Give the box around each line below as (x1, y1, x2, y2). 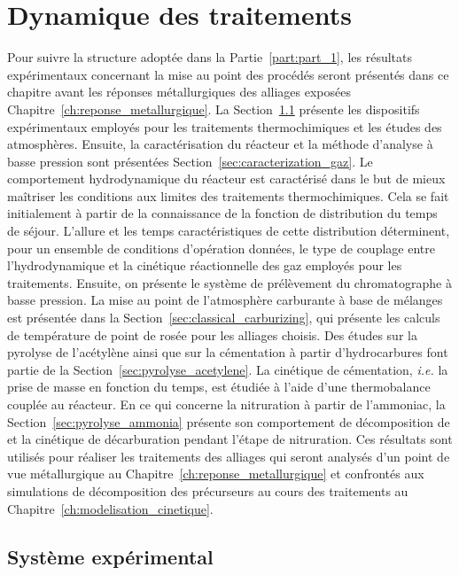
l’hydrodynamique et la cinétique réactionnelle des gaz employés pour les (7, 256, 402, 275)
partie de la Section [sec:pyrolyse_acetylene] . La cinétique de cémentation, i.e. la (7, 360, 448, 378)
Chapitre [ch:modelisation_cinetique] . (7, 499, 214, 517)
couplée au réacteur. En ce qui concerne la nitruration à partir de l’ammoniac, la (7, 395, 446, 413)
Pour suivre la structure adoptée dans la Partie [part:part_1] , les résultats (7, 48, 412, 66)
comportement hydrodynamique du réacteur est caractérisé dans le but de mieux (7, 169, 446, 188)
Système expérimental (7, 542, 214, 570)
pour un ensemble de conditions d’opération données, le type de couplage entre (7, 238, 435, 257)
